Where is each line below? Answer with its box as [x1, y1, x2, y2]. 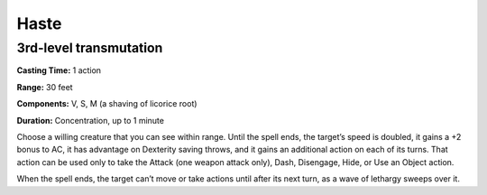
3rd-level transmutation [16, 40, 163, 56]
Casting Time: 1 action [16, 65, 102, 76]
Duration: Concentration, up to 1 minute [16, 115, 164, 125]
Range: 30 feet [16, 81, 73, 92]
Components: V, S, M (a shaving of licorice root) [16, 98, 198, 109]
